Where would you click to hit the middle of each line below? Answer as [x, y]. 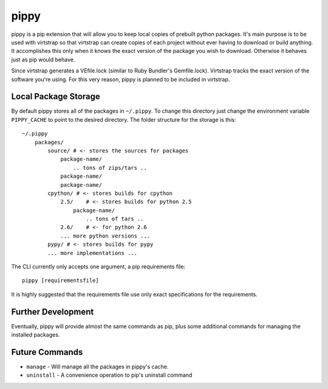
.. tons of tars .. [115, 219]
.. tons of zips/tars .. [110, 168]
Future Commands [47, 352]
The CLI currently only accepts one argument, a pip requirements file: [98, 267]
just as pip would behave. [43, 59]
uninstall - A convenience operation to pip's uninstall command [109, 375]
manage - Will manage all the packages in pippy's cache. [97, 367]
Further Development [53, 311]
